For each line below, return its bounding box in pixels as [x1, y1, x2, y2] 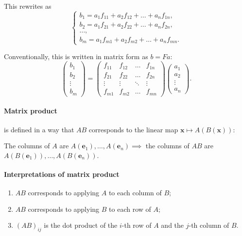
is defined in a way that [4, 124, 74, 134]
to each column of [108, 188, 162, 198]
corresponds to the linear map [88, 124, 178, 134]
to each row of [109, 204, 151, 214]
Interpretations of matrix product [4, 169, 120, 179]
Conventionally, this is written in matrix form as [4, 51, 148, 61]
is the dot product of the [44, 220, 118, 230]
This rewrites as [4, 1, 52, 11]
